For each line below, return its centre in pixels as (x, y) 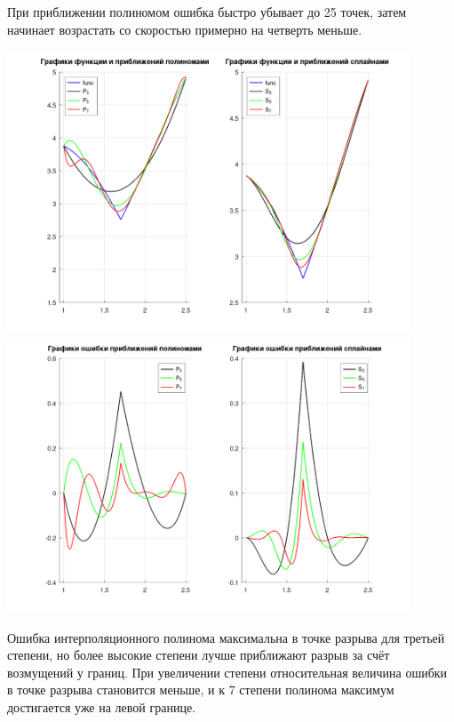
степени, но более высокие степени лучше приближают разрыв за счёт (199, 655)
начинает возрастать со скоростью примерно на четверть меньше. (185, 29)
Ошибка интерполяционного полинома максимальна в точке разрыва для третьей (226, 637)
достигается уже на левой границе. (102, 706)
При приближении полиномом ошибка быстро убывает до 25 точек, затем (207, 12)
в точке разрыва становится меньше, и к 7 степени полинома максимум (201, 690)
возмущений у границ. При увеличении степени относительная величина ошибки (227, 672)
